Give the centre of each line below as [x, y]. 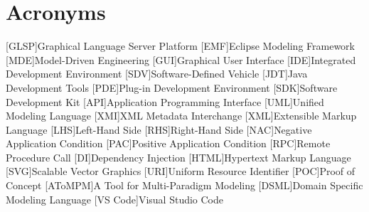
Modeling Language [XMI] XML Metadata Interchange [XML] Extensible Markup [181, 116]
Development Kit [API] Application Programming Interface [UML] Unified [165, 101]
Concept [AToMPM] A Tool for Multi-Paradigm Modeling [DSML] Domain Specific [184, 185]
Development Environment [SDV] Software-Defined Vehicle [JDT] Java [157, 74]
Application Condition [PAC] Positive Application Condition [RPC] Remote [168, 143]
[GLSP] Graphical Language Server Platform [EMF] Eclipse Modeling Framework [181, 46]
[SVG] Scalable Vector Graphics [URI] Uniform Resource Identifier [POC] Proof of [181, 171]
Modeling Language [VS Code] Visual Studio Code [115, 199]
